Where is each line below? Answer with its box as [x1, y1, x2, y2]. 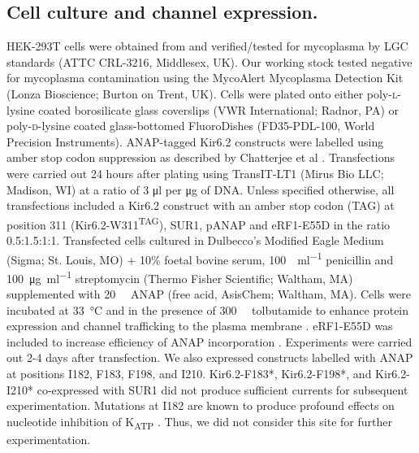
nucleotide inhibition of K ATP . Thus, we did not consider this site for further [6, 412, 392, 432]
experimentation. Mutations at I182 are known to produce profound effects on [6, 397, 395, 414]
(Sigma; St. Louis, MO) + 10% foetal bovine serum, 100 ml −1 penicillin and [6, 248, 394, 268]
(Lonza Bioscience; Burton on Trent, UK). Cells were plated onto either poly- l [6, 85, 398, 102]
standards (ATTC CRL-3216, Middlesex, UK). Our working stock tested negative [6, 53, 413, 70]
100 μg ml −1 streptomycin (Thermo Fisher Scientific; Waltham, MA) [6, 267, 353, 286]
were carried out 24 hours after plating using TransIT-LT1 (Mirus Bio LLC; [6, 164, 384, 181]
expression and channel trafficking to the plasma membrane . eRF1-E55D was [6, 317, 393, 334]
